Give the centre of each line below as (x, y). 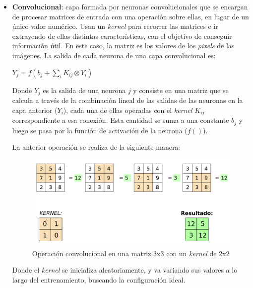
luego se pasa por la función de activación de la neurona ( (100, 130)
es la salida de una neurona (84, 90)
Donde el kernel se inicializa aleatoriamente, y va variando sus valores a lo (125, 270)
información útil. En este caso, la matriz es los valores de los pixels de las (123, 46)
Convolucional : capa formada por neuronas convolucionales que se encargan (130, 6)
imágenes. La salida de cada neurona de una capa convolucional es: (114, 55)
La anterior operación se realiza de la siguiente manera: (96, 147)
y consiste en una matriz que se (181, 90)
